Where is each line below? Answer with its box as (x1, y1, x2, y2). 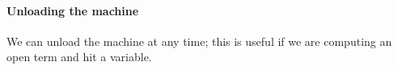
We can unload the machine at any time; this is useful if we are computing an (6, 32, 392, 49)
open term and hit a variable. (6, 48, 152, 65)
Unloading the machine (6, 2, 139, 19)
